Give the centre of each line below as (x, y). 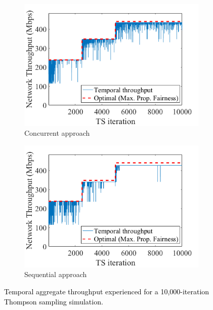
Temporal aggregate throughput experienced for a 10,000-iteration (107, 291)
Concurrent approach (57, 133)
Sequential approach (56, 274)
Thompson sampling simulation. (54, 301)
